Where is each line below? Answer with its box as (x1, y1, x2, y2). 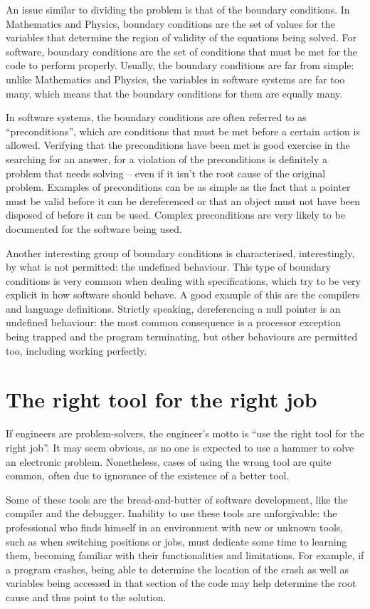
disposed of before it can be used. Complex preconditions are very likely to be (6, 207, 345, 222)
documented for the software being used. (6, 221, 182, 236)
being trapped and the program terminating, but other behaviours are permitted (6, 329, 358, 344)
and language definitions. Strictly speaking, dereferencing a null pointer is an (6, 301, 341, 316)
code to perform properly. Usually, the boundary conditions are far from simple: (6, 58, 354, 73)
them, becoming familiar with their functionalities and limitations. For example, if (6, 548, 364, 563)
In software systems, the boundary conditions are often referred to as (6, 110, 307, 125)
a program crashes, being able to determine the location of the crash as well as (6, 561, 349, 576)
